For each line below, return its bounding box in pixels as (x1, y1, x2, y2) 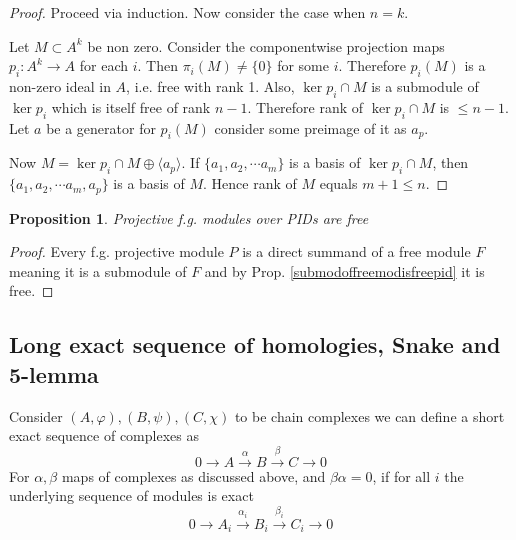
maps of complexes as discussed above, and (61, 465, 326, 486)
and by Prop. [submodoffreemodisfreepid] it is (204, 260, 485, 281)
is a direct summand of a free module (242, 241, 471, 262)
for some (277, 55, 329, 76)
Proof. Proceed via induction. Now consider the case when (9, 2, 366, 22)
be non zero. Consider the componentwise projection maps (87, 35, 445, 56)
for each (79, 55, 128, 76)
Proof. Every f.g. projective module (9, 241, 224, 262)
